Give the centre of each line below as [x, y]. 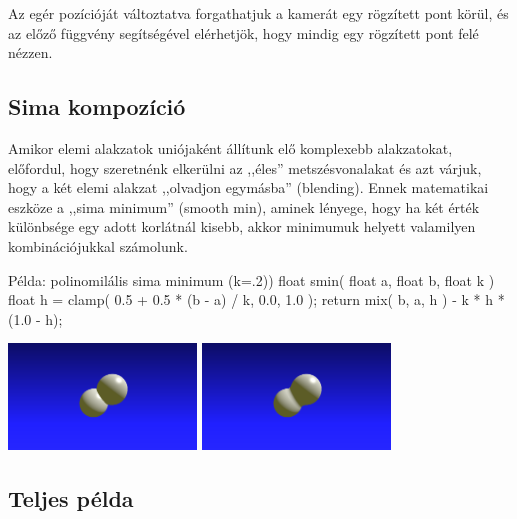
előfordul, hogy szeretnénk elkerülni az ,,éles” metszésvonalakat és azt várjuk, [245, 167]
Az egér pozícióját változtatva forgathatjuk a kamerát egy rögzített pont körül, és [258, 13]
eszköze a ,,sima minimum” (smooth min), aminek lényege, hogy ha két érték [244, 206]
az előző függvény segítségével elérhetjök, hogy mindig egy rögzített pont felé [243, 32]
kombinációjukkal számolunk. [98, 245]
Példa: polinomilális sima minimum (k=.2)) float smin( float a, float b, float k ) [251, 279]
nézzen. [30, 52]
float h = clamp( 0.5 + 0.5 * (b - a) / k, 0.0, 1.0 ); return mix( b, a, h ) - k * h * [256, 299]
